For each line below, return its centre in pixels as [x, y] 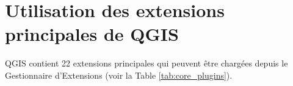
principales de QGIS [92, 34]
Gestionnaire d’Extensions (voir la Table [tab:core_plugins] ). [119, 75]
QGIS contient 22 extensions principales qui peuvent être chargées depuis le [146, 63]
